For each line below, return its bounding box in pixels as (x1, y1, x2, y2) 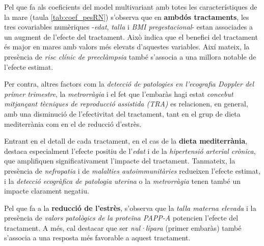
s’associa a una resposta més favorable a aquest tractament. (4, 232, 191, 243)
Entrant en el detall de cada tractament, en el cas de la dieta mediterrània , (4, 135, 248, 146)
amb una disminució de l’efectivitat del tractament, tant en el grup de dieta (4, 108, 241, 119)
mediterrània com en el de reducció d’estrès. (4, 118, 142, 129)
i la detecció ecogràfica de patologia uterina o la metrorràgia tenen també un (4, 175, 241, 186)
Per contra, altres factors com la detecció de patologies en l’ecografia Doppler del (4, 78, 254, 89)
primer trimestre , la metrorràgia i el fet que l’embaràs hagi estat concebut (4, 88, 233, 99)
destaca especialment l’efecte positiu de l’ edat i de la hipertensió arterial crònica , (4, 145, 256, 156)
